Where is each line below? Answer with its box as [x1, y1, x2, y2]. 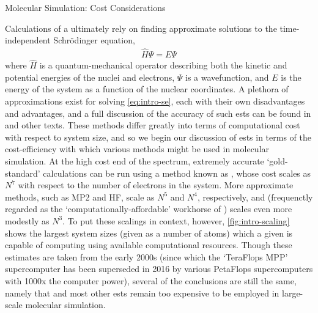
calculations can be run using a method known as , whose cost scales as [43, 166, 311, 179]
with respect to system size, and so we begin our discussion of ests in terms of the [5, 130, 312, 143]
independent [5, 34, 51, 46]
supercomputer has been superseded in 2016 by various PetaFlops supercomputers [5, 262, 313, 275]
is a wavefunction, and [185, 70, 269, 83]
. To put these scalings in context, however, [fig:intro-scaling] [62, 214, 290, 227]
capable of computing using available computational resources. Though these [5, 238, 292, 251]
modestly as [5, 214, 50, 227]
